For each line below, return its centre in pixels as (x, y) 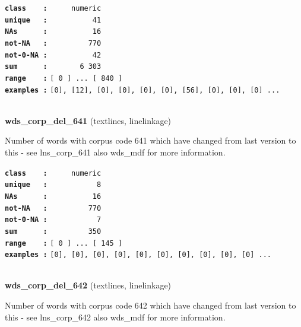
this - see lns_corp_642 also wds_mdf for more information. (115, 317)
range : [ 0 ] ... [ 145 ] (64, 243)
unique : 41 (53, 20)
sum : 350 (53, 231)
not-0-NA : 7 (53, 220)
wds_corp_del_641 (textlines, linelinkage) (88, 120)
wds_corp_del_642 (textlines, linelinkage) (88, 285)
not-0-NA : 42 (53, 55)
